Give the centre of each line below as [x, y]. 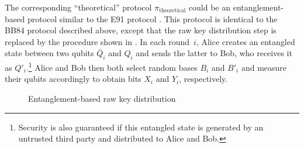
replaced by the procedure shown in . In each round [97, 41]
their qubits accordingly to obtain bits [73, 79]
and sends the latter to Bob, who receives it [214, 53]
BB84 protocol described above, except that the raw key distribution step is [141, 30]
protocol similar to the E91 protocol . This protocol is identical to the [152, 18]
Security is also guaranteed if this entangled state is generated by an [141, 127]
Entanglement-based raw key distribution [102, 99]
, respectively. [203, 79]
